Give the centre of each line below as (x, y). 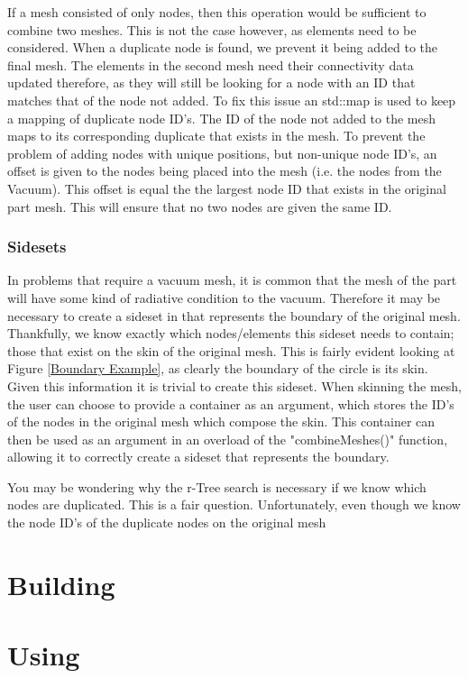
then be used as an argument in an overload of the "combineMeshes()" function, (228, 439)
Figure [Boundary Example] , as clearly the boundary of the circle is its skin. (218, 368)
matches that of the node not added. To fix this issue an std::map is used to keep (232, 100)
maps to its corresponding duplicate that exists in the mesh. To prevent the (216, 136)
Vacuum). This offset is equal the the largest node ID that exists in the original (227, 188)
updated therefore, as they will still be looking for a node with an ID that (211, 82)
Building (61, 584)
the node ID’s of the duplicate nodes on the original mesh (167, 522)
